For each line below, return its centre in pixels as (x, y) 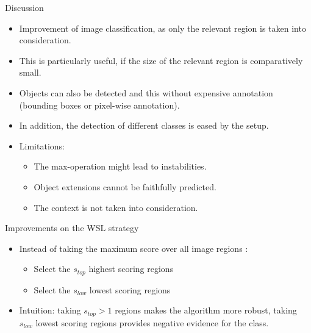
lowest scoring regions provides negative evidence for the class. (152, 322)
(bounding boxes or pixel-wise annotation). (99, 105)
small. (30, 72)
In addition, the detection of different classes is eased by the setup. (144, 125)
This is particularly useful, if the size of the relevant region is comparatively (161, 60)
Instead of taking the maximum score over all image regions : (134, 248)
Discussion (24, 7)
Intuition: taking (50, 310)
